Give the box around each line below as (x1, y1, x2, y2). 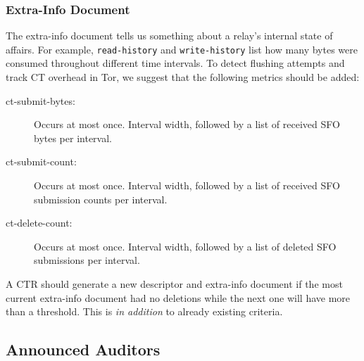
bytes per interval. (34, 130, 112, 145)
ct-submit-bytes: (6, 93, 75, 108)
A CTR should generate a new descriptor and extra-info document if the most (6, 277, 343, 291)
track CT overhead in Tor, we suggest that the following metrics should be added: (6, 70, 360, 84)
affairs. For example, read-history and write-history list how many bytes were (6, 42, 358, 56)
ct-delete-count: (6, 215, 73, 230)
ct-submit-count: (6, 154, 77, 169)
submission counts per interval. (34, 191, 168, 206)
